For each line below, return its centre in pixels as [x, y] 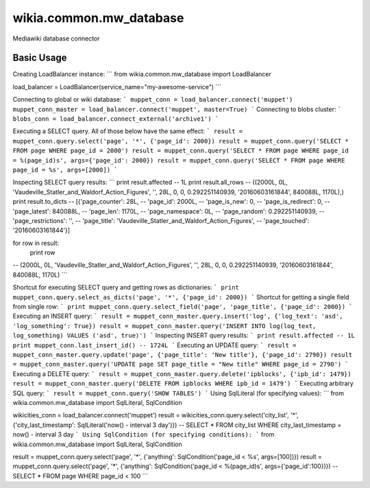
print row [42, 253]
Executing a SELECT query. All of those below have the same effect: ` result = [128, 131]
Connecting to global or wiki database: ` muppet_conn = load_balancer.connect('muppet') [153, 100]
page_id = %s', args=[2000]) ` [65, 170]
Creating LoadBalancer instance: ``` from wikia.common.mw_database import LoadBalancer [142, 74]
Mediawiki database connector [56, 38]
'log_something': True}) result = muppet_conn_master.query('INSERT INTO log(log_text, [164, 326]
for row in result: [36, 243]
